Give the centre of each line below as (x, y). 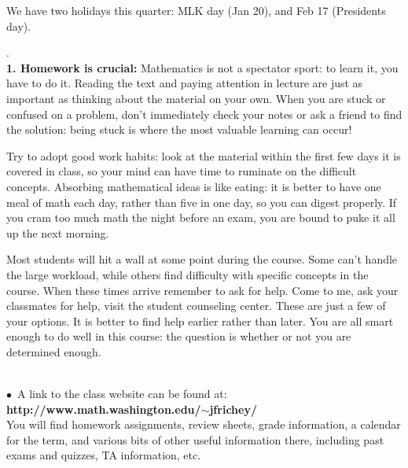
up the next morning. (58, 232)
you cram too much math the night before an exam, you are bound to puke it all (201, 217)
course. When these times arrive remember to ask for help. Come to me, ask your (202, 290)
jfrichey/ (233, 409)
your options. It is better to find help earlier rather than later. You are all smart (200, 321)
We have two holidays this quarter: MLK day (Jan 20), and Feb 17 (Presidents (196, 10)
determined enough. (54, 351)
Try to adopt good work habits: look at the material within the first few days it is (204, 155)
